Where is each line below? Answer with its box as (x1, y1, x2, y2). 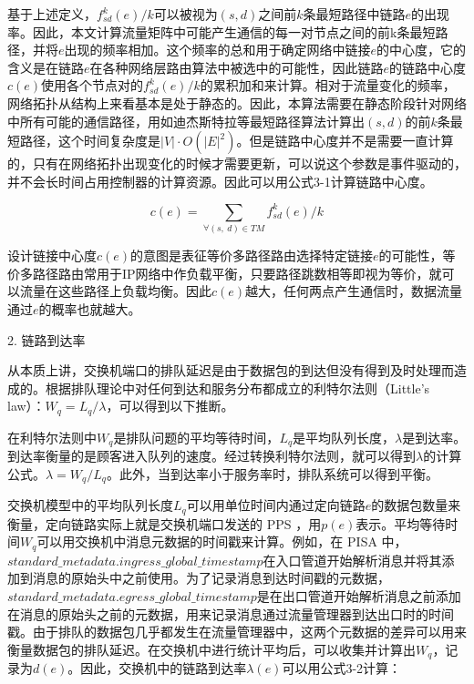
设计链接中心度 (7, 246, 97, 265)
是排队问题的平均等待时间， (113, 427, 280, 446)
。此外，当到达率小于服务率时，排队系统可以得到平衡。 (106, 464, 438, 483)
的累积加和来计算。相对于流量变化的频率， (200, 76, 456, 95)
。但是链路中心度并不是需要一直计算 (236, 131, 454, 150)
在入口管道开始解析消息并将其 (263, 550, 442, 569)
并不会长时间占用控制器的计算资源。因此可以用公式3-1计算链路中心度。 (7, 171, 433, 190)
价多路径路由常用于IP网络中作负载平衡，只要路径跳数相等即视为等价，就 (7, 263, 442, 282)
